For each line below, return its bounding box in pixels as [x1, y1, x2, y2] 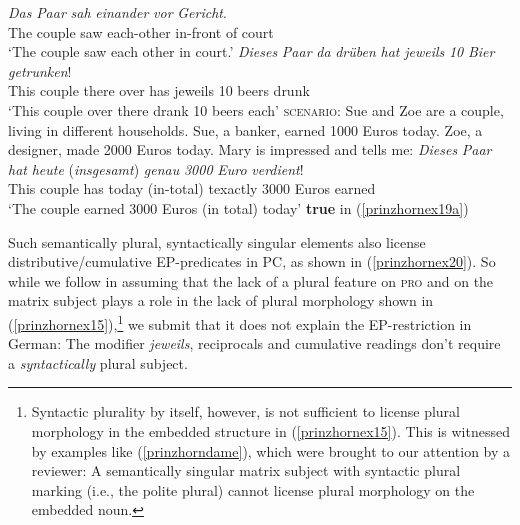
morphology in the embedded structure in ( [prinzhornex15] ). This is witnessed [31, 420, 510, 441]
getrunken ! [8, 60, 72, 81]
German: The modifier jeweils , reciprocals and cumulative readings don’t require [8, 333, 501, 354]
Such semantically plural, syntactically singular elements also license [8, 231, 426, 252]
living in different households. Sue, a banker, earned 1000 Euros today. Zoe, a [8, 119, 483, 140]
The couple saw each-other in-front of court [8, 21, 274, 42]
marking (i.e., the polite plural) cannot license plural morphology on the [31, 479, 475, 500]
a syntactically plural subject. [8, 352, 188, 373]
